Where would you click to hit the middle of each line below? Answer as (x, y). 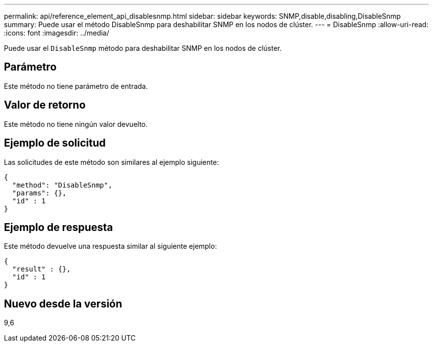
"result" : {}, (41, 269)
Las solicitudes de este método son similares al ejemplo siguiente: (111, 162)
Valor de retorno (45, 105)
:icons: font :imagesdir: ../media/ (57, 33)
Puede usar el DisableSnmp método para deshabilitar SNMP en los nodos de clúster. (143, 48)
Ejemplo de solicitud (55, 143)
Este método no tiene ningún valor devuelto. (76, 124)
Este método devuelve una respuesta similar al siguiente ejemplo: (110, 246)
